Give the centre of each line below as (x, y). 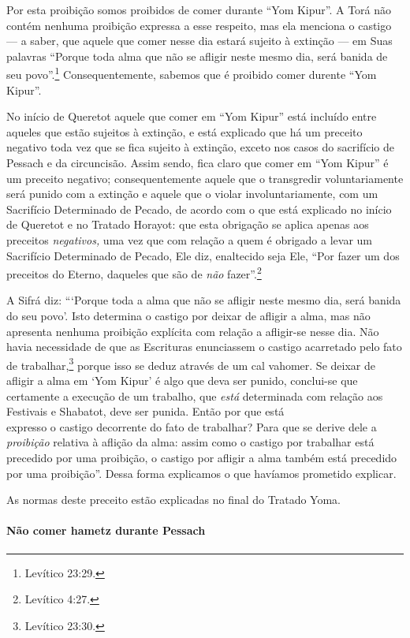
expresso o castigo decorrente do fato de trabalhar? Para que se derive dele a (192, 426)
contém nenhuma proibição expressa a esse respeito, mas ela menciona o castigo (199, 25)
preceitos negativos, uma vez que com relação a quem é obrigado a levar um (189, 239)
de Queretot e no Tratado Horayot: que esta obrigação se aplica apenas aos (188, 224)
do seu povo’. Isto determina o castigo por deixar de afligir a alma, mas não (188, 315)
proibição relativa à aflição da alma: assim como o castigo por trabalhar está (190, 442)
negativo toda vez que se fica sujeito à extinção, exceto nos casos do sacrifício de (200, 147)
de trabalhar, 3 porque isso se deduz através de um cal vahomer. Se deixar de (191, 364)
